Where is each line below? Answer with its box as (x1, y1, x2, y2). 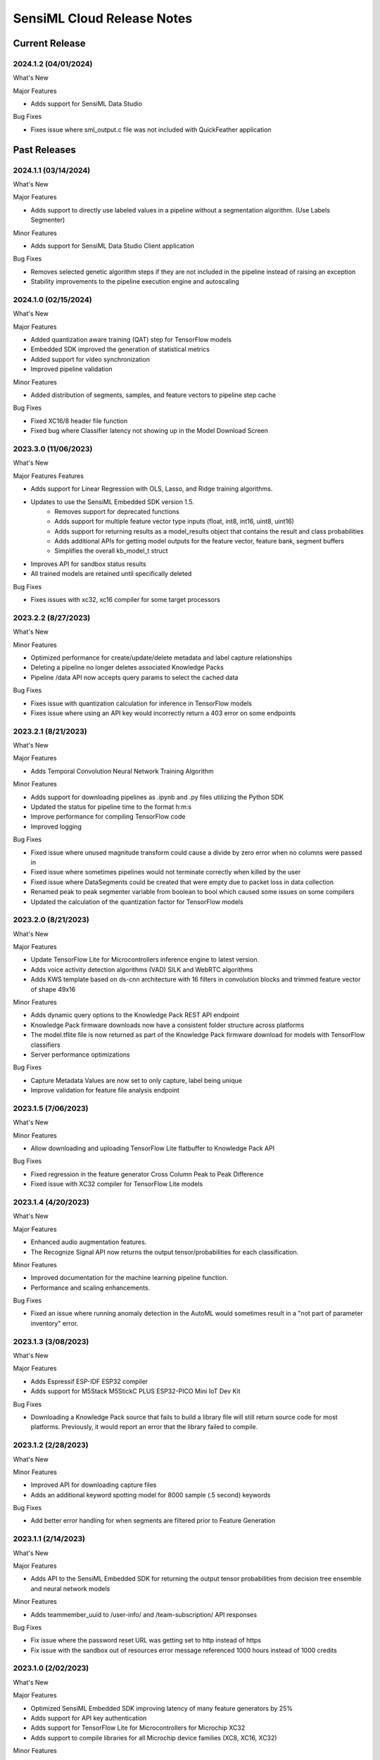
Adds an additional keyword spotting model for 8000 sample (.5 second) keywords (30, 1490, 271, 1499)
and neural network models (30, 1584, 110, 1592)
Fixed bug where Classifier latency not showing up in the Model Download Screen (30, 427, 269, 435)
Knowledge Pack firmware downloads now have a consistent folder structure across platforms (30, 1021, 305, 1029)
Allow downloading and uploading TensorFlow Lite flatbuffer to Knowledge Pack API (30, 1144, 274, 1152)
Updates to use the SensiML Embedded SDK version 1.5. (30, 497, 195, 506)
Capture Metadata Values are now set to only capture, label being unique (30, 1076, 243, 1084)
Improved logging (30, 822, 82, 831)
